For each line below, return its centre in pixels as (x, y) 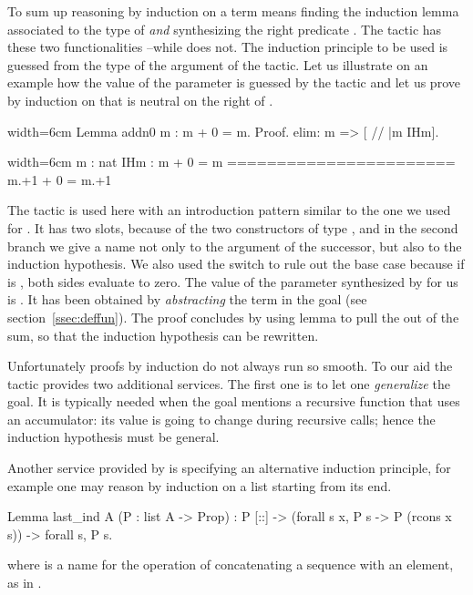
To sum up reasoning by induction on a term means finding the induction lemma (233, 11)
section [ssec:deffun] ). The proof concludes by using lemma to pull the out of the (233, 317)
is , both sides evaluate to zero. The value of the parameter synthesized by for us (233, 281)
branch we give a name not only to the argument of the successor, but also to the (235, 246)
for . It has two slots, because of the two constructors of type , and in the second (233, 227)
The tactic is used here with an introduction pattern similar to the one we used (229, 210)
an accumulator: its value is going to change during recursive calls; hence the (221, 419)
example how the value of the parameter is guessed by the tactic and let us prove (234, 82)
